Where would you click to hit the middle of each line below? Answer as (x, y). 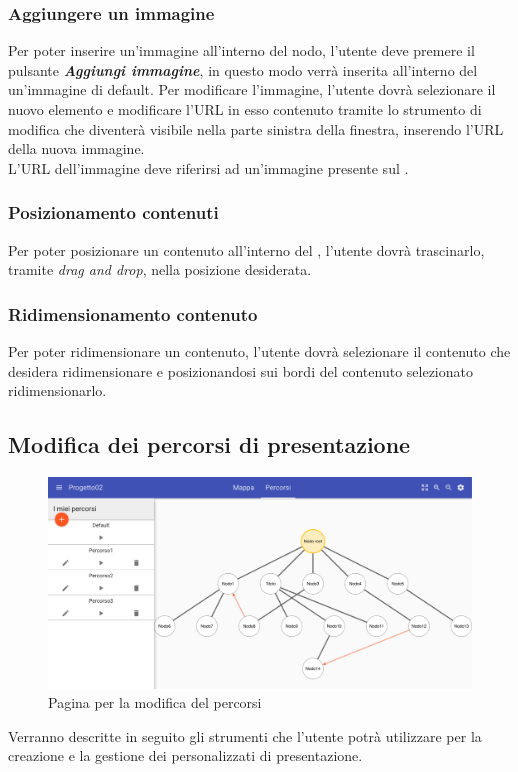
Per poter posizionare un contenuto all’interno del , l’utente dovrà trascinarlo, (246, 249)
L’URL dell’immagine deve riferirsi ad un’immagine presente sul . (208, 167)
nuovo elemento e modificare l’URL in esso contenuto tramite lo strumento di (245, 109)
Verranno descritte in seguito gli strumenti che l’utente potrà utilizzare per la (245, 735)
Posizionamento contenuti (113, 212)
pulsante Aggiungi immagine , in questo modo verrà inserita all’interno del (243, 69)
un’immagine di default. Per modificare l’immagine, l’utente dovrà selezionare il (252, 89)
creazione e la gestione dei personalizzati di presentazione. (185, 755)
